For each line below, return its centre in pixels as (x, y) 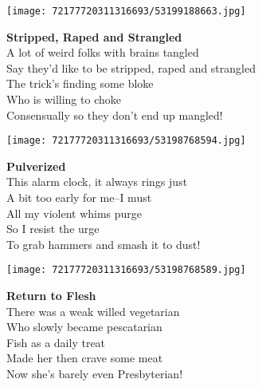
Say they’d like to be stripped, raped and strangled (131, 67)
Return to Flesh (51, 296)
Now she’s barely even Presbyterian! (95, 374)
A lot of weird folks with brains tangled (103, 52)
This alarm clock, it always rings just (97, 182)
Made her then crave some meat (85, 358)
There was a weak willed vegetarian (93, 311)
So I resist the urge (53, 229)
